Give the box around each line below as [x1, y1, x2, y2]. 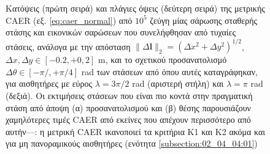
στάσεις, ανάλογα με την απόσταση [6, 40, 131, 53]
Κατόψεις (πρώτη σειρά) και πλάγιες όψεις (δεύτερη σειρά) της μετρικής [6, 2, 265, 14]
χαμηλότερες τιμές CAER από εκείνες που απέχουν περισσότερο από [6, 113, 251, 126]
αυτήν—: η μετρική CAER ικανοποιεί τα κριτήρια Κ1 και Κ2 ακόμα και [6, 125, 266, 137]
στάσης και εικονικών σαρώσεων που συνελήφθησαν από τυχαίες [6, 26, 236, 38]
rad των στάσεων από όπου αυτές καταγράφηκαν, [81, 65, 258, 78]
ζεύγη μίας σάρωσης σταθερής [150, 13, 257, 26]
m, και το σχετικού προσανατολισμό [98, 53, 227, 66]
